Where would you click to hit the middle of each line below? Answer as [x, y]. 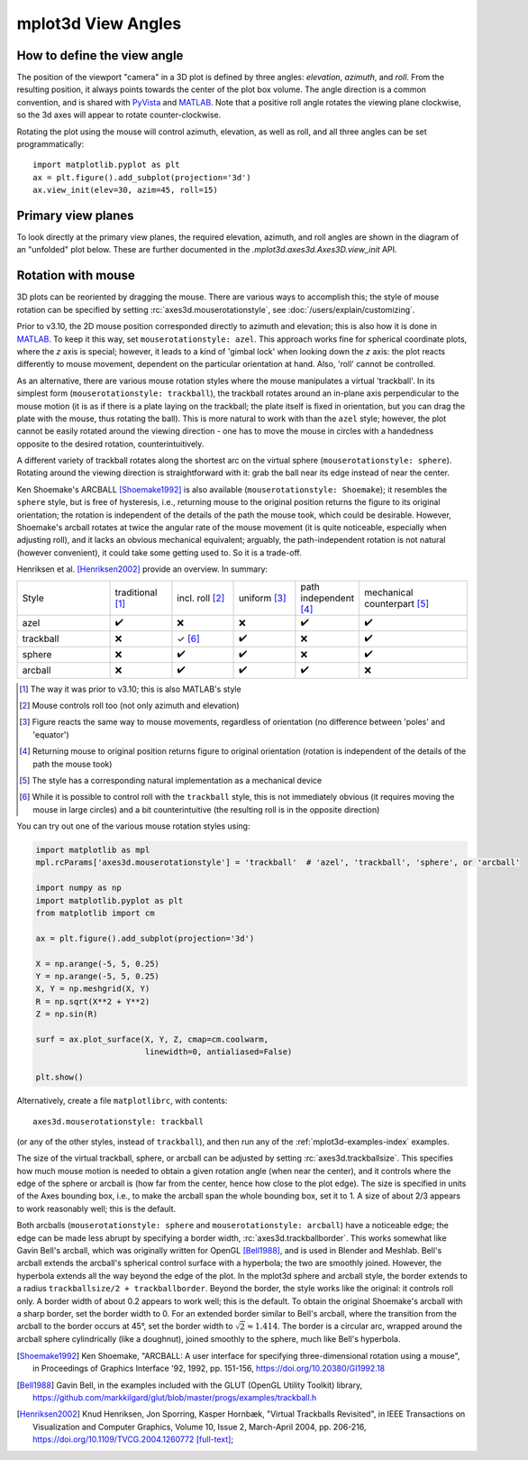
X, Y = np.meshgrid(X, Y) [93, 989]
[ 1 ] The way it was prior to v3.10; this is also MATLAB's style [131, 689]
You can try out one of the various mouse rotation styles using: [133, 826]
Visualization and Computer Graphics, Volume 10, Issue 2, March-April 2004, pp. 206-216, [200, 1427]
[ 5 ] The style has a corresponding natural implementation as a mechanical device [171, 780]
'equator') [51, 734]
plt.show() [59, 1077]
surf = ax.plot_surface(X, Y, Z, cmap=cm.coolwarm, [152, 1039]
